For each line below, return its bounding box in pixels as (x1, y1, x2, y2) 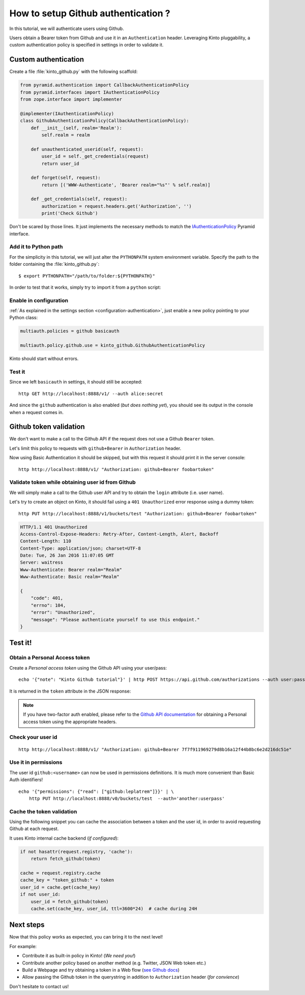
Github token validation (9, 423, 85, 431)
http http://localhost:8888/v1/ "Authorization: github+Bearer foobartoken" (18, 466, 215, 472)
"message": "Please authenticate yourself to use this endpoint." (30, 617, 200, 622)
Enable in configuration (9, 297, 69, 304)
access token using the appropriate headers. (23, 718, 117, 725)
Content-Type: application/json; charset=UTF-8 (20, 545, 141, 551)
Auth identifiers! (9, 777, 43, 783)
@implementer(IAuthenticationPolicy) (20, 110, 114, 117)
